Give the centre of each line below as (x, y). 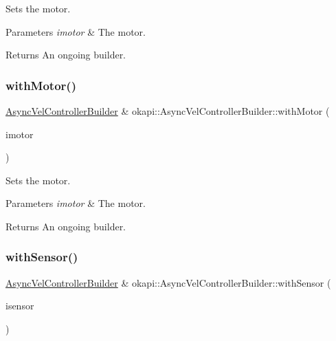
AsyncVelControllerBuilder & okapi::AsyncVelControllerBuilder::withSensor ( (168, 282)
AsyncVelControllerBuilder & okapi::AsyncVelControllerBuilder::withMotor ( (168, 111)
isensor (20, 306)
